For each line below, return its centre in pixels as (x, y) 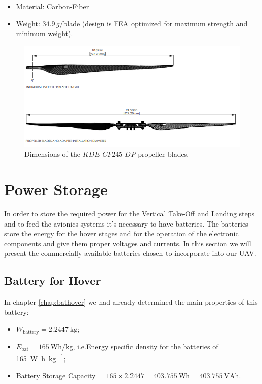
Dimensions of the (53, 154)
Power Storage (56, 189)
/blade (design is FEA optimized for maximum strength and (154, 23)
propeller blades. (163, 154)
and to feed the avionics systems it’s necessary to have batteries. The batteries (126, 223)
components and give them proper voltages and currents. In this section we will (128, 243)
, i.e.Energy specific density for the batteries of (145, 346)
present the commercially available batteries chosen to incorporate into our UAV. (130, 253)
